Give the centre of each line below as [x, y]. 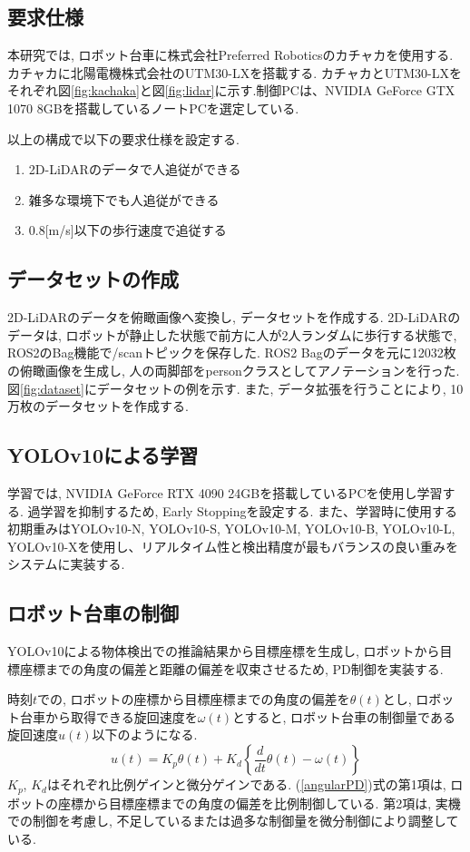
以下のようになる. [145, 734]
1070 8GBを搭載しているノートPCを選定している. [153, 108]
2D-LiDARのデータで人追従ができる [135, 169]
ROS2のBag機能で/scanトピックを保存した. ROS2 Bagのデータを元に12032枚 [232, 353]
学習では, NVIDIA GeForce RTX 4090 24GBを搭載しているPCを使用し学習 [225, 492]
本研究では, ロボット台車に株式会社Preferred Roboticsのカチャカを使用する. [230, 55]
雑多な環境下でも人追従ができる [124, 199]
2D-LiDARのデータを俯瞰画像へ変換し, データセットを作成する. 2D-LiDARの [234, 317]
